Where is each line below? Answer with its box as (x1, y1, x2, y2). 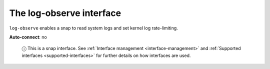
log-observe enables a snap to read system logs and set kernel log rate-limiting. (9, 25, 178, 31)
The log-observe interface (9, 7, 121, 18)
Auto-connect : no (9, 34, 47, 40)
